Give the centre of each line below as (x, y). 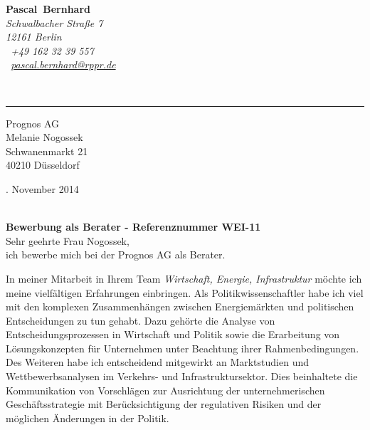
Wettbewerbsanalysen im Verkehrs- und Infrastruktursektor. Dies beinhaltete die (182, 376)
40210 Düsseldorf (43, 165)
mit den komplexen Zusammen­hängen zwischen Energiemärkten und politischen (180, 306)
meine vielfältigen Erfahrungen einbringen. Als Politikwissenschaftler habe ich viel (185, 292)
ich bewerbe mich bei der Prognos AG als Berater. (116, 255)
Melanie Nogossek (44, 137)
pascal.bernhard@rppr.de (63, 64)
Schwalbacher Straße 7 (54, 22)
